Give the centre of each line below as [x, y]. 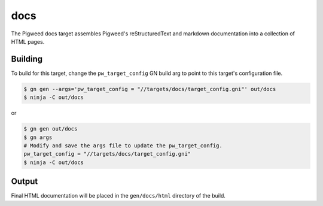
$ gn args [38, 137]
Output [25, 182]
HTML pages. [28, 41]
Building [27, 59]
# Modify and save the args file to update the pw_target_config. [123, 146]
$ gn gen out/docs [51, 129]
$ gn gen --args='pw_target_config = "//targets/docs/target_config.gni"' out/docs [150, 89]
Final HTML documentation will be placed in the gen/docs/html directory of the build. [118, 196]
